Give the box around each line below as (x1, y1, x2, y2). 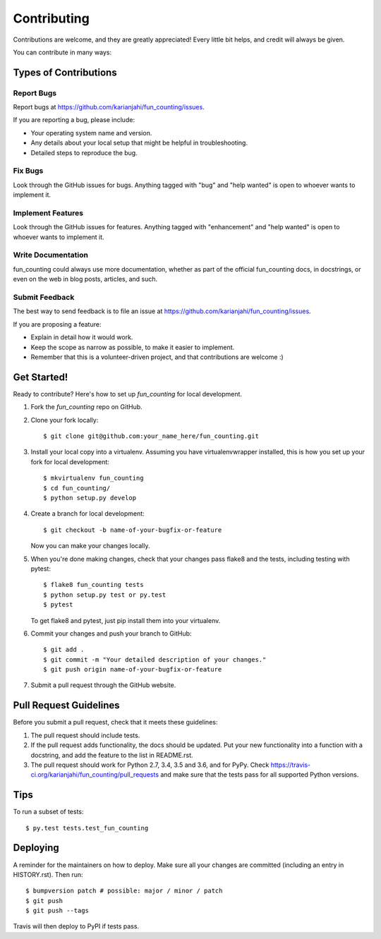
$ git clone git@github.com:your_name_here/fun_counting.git (43, 432, 259, 440)
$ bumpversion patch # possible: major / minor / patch (25, 887, 223, 895)
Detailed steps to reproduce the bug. (30, 148, 138, 157)
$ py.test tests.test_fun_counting (25, 824, 149, 832)
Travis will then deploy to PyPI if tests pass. (13, 922, 140, 931)
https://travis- (270, 761, 311, 769)
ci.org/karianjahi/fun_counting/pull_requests (30, 770, 159, 779)
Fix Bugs (13, 166, 44, 176)
